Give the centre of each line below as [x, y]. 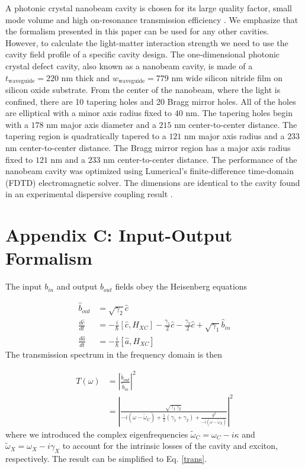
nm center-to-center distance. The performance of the [200, 159]
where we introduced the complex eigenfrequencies [97, 434]
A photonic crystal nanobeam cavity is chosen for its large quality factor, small [149, 8]
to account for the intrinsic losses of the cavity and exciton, [170, 446]
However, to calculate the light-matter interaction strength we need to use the [147, 42]
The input [24, 286]
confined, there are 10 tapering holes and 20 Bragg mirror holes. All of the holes [151, 101]
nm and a [68, 159]
